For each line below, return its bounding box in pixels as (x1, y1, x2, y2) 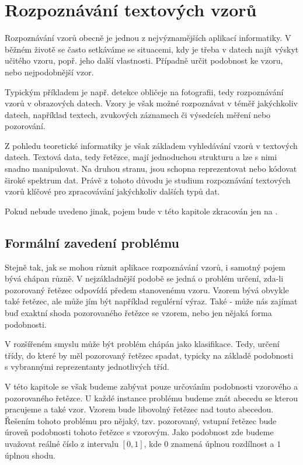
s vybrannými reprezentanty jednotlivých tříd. (5, 360, 169, 373)
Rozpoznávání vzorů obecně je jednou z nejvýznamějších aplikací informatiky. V (5, 32, 291, 44)
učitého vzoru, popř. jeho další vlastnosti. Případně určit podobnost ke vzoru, (5, 54, 283, 67)
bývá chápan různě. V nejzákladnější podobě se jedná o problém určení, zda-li (5, 272, 284, 284)
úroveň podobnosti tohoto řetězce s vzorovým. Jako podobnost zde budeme (5, 426, 274, 438)
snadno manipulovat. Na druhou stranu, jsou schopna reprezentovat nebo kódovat (5, 162, 297, 175)
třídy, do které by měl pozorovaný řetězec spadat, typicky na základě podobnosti (5, 349, 294, 361)
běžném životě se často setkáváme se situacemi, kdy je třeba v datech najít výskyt (5, 43, 299, 55)
